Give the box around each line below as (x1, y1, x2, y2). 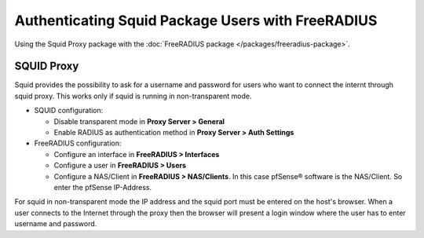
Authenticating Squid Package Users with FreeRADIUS (14, 12, 378, 29)
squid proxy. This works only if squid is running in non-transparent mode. (14, 91, 252, 101)
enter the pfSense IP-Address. (53, 182, 152, 192)
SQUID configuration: (34, 106, 104, 115)
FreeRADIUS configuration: (34, 138, 122, 148)
